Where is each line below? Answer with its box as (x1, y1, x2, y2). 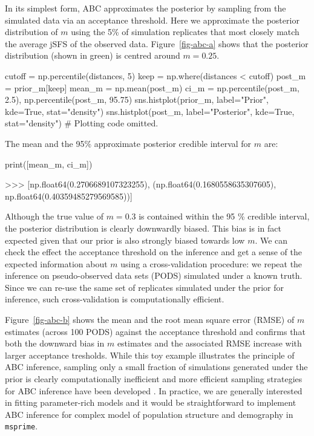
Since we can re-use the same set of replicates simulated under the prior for (5, 281, 284, 293)
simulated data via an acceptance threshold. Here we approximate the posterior (5, 13, 299, 26)
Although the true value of (5, 210, 104, 223)
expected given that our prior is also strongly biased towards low (5, 233, 245, 246)
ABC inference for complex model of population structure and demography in (5, 408, 293, 420)
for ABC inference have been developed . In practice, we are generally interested (5, 384, 303, 397)
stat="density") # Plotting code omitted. (5, 117, 159, 129)
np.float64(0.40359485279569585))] (5, 189, 132, 202)
